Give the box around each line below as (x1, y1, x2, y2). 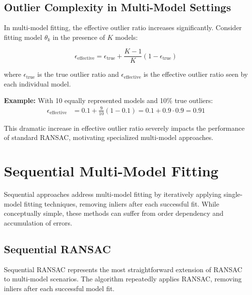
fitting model (4, 32, 42, 42)
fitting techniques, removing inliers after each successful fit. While (24, 198, 220, 208)
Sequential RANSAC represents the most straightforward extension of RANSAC (4, 264, 242, 274)
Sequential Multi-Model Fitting (4, 160, 219, 180)
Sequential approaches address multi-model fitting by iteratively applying (4, 189, 221, 199)
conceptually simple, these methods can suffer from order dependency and (4, 208, 224, 218)
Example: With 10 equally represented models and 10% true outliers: (4, 95, 213, 105)
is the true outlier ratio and (37, 69, 119, 79)
